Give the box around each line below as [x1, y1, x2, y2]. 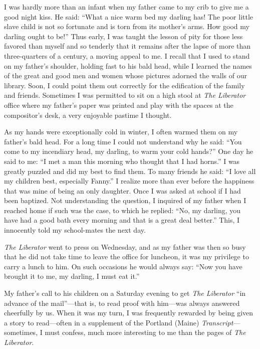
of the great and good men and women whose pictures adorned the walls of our [4, 70, 247, 81]
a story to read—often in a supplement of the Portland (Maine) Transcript [4, 317, 233, 327]
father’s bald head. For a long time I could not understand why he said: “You [4, 136, 242, 146]
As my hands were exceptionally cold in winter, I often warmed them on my [4, 126, 238, 137]
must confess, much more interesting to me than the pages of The [45, 327, 246, 337]
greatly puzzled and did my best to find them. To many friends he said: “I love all [4, 165, 256, 176]
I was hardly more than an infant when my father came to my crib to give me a [4, 2, 249, 12]
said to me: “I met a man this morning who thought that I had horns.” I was [4, 155, 240, 166]
